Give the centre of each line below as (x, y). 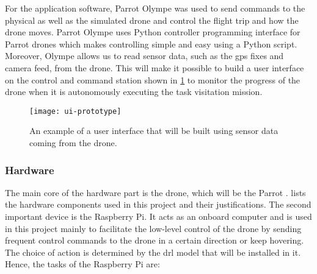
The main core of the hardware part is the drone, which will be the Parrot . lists (155, 192)
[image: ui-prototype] (75, 111)
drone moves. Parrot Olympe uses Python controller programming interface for (153, 32)
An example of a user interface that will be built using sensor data (154, 131)
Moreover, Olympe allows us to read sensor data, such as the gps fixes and (144, 56)
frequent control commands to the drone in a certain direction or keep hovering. (155, 240)
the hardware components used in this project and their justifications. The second (158, 204)
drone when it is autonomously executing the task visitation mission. (134, 92)
